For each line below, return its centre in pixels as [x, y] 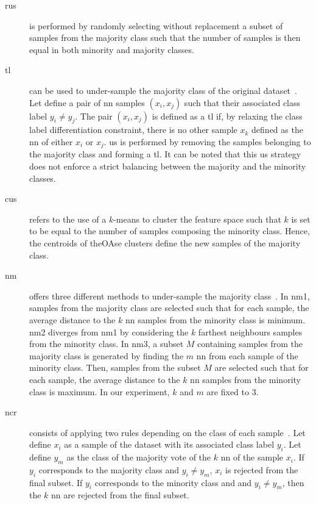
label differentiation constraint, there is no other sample [133, 130]
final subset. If [56, 482]
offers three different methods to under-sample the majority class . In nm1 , [170, 295]
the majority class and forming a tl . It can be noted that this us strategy [165, 154]
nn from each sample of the [247, 355]
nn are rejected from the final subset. [120, 495]
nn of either [51, 141]
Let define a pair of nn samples [87, 102]
